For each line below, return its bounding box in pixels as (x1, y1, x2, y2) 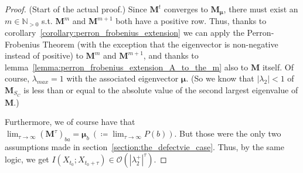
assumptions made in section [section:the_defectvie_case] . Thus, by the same (5, 140, 284, 152)
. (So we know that (186, 72, 254, 84)
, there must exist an (223, 3, 298, 15)
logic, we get (5, 153, 49, 165)
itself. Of (262, 60, 294, 73)
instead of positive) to (5, 49, 83, 62)
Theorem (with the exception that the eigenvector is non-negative (42, 38, 278, 50)
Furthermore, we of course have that (5, 116, 135, 128)
